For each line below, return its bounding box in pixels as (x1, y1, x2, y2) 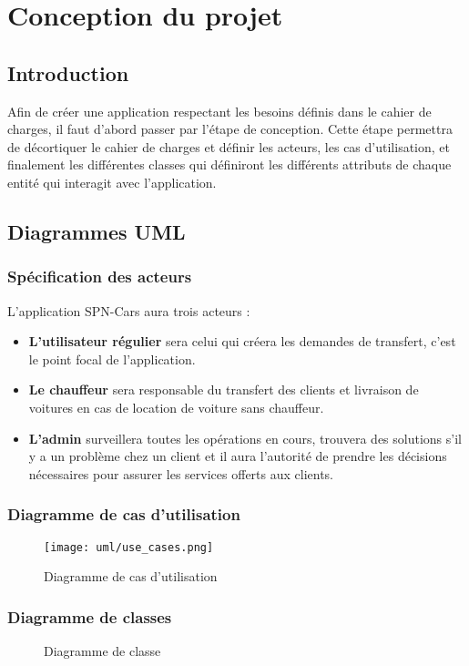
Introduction (7, 58, 129, 87)
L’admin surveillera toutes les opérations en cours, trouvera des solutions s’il (28, 428, 462, 447)
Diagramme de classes (7, 605, 172, 628)
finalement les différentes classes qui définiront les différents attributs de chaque (7, 155, 452, 174)
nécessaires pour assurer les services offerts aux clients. (28, 464, 334, 483)
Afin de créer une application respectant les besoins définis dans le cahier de (7, 101, 432, 120)
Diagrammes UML (7, 217, 186, 245)
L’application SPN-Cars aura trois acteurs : (7, 301, 250, 320)
